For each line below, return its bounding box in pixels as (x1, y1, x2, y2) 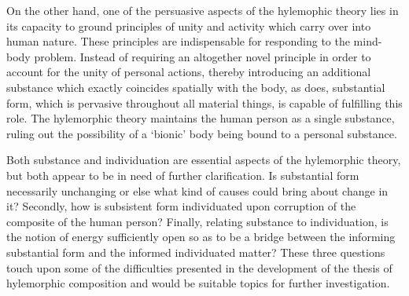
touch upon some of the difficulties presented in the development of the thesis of (6, 259, 392, 276)
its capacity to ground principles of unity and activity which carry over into (6, 17, 371, 34)
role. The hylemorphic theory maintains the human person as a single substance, (6, 110, 395, 126)
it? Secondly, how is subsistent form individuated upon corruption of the (6, 198, 356, 214)
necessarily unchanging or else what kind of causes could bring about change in (6, 182, 389, 199)
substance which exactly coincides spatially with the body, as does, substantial (6, 79, 385, 95)
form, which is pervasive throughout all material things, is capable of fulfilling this (6, 94, 403, 111)
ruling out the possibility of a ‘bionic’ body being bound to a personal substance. (6, 125, 397, 141)
